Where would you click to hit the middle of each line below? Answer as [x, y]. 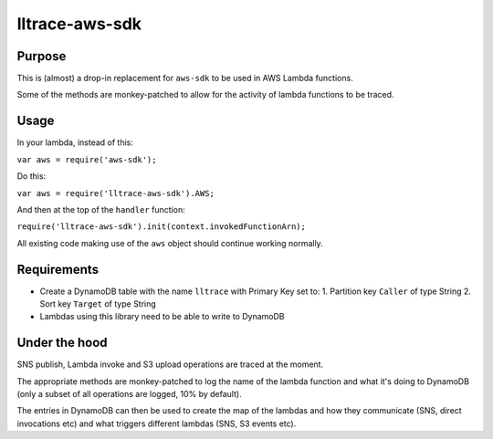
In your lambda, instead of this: [75, 142]
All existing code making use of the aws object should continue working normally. [170, 243]
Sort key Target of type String [98, 304]
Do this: [31, 176]
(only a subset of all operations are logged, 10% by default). [129, 394]
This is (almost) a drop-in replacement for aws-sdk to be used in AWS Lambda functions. [185, 78]
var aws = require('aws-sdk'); [87, 159]
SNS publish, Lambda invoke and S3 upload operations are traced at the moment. [170, 364]
